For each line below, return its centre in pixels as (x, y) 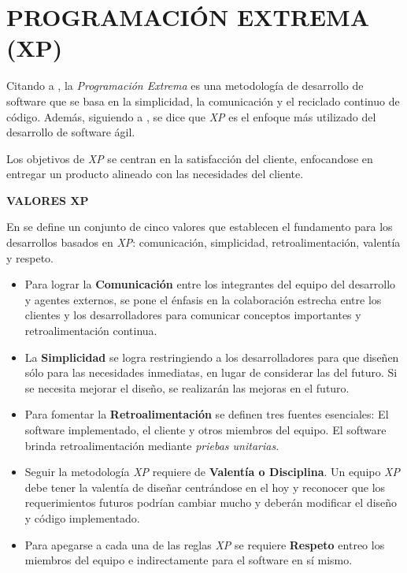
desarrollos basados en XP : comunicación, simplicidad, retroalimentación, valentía (203, 242)
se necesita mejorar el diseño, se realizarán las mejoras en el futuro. (187, 387)
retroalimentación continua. (91, 331)
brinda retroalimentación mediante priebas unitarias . (152, 445)
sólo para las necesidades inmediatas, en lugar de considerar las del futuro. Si (211, 372)
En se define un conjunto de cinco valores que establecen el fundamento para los (200, 227)
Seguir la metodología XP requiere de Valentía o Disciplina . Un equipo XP (213, 472)
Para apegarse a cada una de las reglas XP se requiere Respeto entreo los (205, 544)
